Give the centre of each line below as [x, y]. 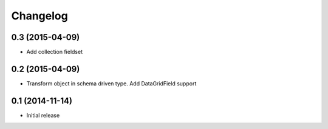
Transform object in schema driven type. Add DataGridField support [111, 83]
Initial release [43, 115]
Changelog [39, 16]
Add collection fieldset [55, 52]
